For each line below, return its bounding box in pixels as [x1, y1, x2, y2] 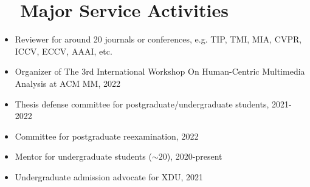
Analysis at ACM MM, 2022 [15, 76, 121, 89]
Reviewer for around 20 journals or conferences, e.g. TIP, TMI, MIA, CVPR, [15, 33, 302, 46]
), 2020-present [167, 150, 222, 163]
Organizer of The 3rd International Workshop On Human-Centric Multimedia [15, 65, 305, 78]
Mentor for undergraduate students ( [15, 150, 152, 163]
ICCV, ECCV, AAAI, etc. [15, 44, 112, 57]
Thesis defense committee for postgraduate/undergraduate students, [15, 97, 269, 110]
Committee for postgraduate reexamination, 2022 [15, 129, 199, 142]
